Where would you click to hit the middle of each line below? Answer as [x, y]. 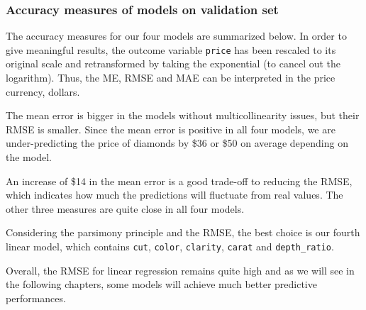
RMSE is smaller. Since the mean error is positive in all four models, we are [171, 129]
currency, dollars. [43, 91]
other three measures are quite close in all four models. [125, 208]
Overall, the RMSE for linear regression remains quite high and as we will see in [180, 270]
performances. [36, 298]
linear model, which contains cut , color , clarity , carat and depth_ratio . [170, 246]
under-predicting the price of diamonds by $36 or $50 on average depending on [177, 143]
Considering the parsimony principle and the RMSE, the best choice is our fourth [183, 232]
